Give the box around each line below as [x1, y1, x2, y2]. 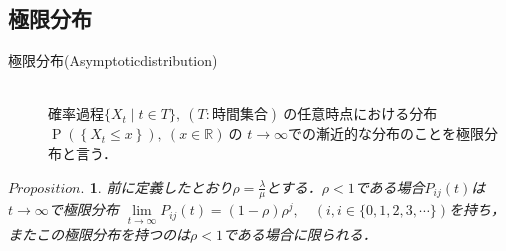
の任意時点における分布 [283, 103, 438, 124]
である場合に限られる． [222, 223, 377, 244]
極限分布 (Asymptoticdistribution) [8, 50, 218, 71]
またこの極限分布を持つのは [8, 223, 190, 244]
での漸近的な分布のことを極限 [288, 123, 485, 144]
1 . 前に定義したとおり [89, 176, 233, 197]
